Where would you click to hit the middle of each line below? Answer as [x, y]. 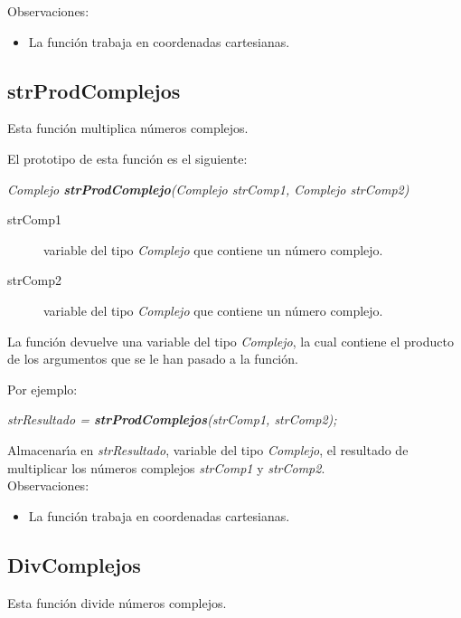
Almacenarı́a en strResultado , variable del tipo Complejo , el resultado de [208, 449]
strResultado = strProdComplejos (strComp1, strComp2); [172, 419]
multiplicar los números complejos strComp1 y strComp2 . [166, 467]
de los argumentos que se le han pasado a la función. [153, 359]
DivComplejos [74, 564]
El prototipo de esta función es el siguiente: [127, 158]
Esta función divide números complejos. [117, 602]
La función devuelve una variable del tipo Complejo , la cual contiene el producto [230, 341]
